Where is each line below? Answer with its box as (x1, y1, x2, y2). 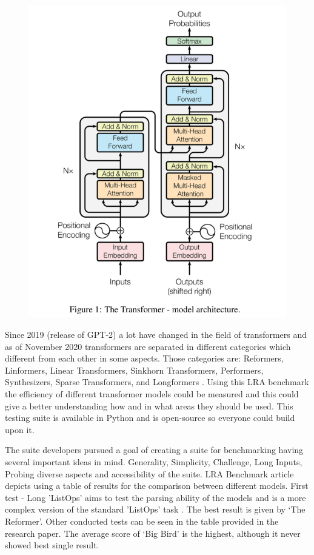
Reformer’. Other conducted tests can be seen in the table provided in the (5, 514, 279, 527)
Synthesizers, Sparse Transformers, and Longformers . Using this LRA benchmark (5, 375, 309, 388)
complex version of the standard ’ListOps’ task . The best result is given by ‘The (5, 503, 306, 516)
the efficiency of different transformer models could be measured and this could (5, 388, 299, 400)
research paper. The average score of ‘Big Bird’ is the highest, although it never (5, 526, 301, 539)
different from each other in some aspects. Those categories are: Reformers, (5, 352, 284, 365)
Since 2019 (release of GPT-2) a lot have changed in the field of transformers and (5, 328, 307, 341)
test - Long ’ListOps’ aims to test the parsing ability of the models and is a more (5, 491, 306, 503)
